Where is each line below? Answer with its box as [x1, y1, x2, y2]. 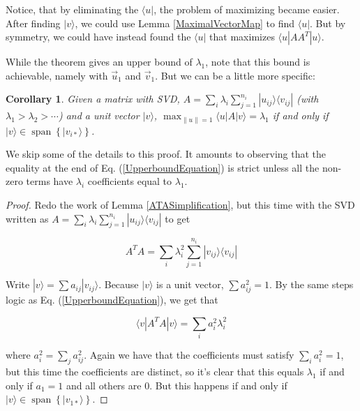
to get [165, 211, 190, 225]
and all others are [66, 378, 142, 392]
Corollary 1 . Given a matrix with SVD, [6, 91, 180, 106]
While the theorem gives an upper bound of [6, 54, 193, 69]
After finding [6, 15, 61, 30]
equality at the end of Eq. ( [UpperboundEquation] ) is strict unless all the [6, 160, 320, 174]
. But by [310, 15, 346, 30]
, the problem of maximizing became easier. [153, 2, 340, 16]
